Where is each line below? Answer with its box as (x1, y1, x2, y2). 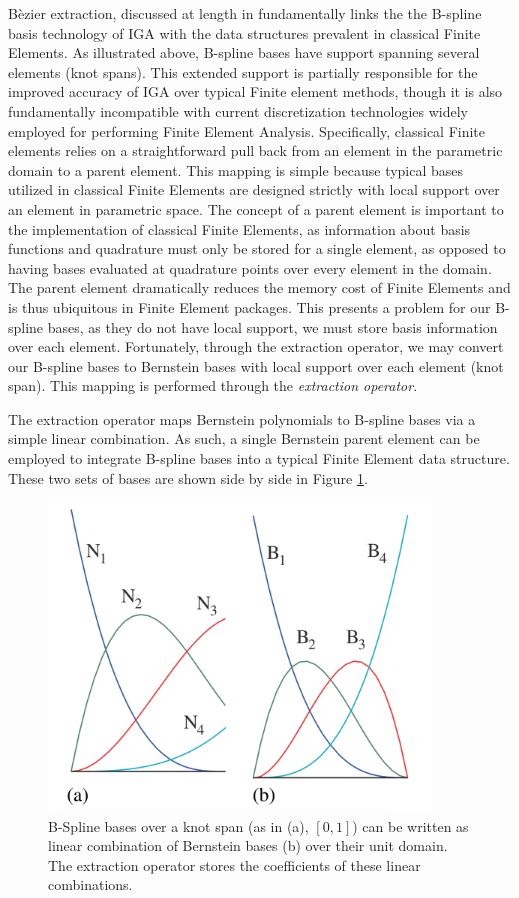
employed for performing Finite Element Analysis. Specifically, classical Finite (8, 120, 486, 141)
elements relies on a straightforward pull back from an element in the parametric (8, 140, 503, 161)
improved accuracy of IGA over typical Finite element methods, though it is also (8, 81, 503, 102)
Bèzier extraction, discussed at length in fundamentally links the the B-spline (8, 3, 482, 23)
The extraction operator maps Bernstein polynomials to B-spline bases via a (8, 408, 476, 429)
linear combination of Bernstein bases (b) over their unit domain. (48, 835, 448, 856)
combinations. (48, 874, 133, 895)
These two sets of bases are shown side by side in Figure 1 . (8, 467, 368, 488)
